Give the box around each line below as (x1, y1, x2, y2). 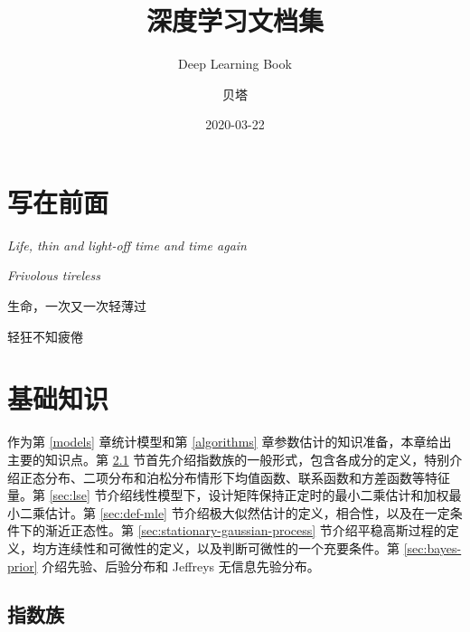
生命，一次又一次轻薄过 (7, 297, 146, 316)
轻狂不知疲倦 (7, 326, 83, 345)
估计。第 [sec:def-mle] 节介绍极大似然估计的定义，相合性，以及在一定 (44, 503, 450, 522)
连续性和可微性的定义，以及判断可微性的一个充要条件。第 (57, 538, 399, 557)
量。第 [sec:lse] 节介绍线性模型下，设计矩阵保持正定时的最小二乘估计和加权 (7, 486, 449, 505)
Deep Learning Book (178, 54, 292, 73)
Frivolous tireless (7, 266, 100, 285)
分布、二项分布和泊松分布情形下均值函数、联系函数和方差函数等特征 (44, 467, 450, 486)
